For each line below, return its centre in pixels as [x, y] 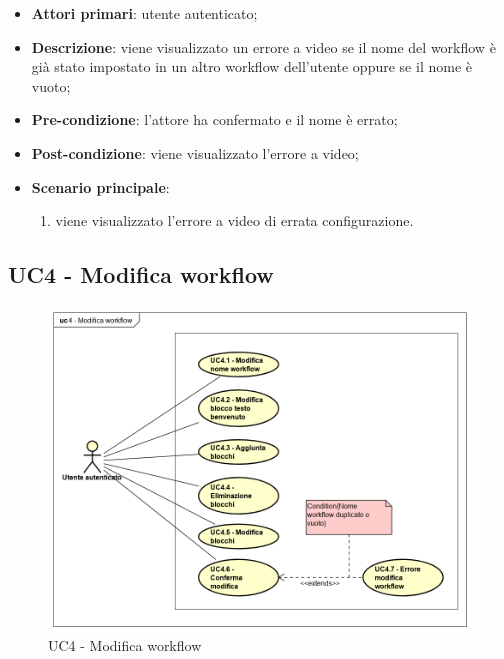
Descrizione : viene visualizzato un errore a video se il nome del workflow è [263, 46]
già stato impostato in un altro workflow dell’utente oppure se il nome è [251, 66]
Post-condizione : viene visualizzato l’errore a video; [195, 152]
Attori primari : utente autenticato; [144, 13]
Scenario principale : [100, 186]
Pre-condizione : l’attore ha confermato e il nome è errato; [214, 119]
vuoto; [51, 85]
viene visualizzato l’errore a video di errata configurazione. [234, 220]
